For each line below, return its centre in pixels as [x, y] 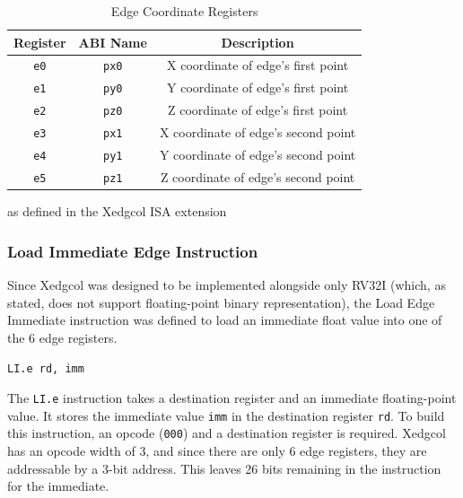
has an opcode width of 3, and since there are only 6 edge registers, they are [217, 450]
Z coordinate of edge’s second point [258, 177]
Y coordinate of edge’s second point [258, 155]
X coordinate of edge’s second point [258, 132]
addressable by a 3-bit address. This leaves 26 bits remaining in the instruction [224, 468]
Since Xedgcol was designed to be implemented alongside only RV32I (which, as [227, 284]
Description [258, 42]
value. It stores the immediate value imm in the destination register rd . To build [226, 415]
